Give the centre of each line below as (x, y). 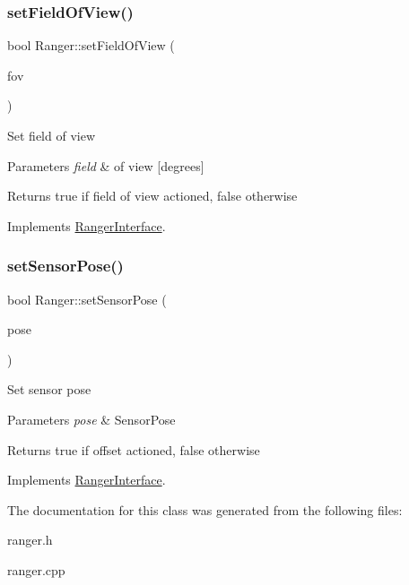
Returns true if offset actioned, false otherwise (134, 449)
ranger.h (30, 540)
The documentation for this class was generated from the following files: (205, 509)
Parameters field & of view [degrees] (106, 165)
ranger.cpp (36, 569)
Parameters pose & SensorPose (91, 419)
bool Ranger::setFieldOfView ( (91, 45)
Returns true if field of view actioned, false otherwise (152, 196)
